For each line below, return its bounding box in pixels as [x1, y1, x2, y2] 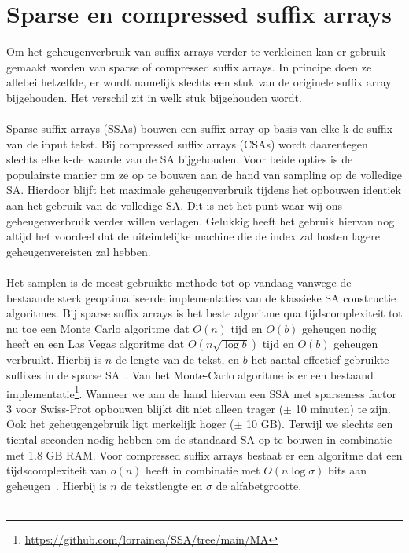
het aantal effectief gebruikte [251, 351, 389, 368]
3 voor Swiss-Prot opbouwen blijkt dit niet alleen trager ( [6, 400, 284, 416]
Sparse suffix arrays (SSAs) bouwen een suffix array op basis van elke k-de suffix [6, 120, 393, 137]
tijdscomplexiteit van [6, 462, 108, 478]
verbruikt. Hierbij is [6, 351, 102, 368]
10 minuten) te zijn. [295, 400, 391, 416]
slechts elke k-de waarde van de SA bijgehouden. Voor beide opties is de [6, 151, 353, 167]
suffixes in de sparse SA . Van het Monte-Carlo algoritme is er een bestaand [6, 367, 374, 383]
